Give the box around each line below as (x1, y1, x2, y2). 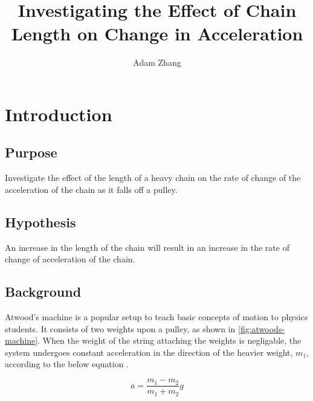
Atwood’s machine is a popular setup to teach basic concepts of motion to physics (5, 311, 308, 323)
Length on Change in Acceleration (11, 21, 303, 46)
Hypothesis (5, 212, 76, 231)
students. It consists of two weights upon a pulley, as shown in (5, 322, 236, 335)
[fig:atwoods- (237, 322, 285, 335)
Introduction (5, 101, 112, 126)
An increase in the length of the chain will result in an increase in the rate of (5, 241, 289, 253)
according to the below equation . (5, 358, 129, 370)
